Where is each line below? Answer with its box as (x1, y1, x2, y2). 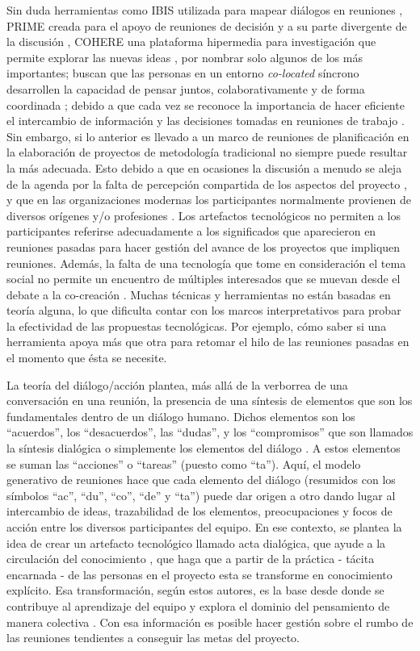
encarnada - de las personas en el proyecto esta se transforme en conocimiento (6, 565, 393, 582)
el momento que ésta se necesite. (6, 349, 167, 366)
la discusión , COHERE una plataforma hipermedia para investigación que (6, 33, 376, 50)
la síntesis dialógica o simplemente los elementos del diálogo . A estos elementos (6, 440, 401, 457)
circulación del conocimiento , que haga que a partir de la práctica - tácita (6, 550, 375, 567)
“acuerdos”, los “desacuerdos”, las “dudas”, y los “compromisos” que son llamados (6, 424, 414, 440)
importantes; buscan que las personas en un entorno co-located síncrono (6, 65, 359, 81)
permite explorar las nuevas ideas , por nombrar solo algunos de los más (6, 48, 363, 65)
